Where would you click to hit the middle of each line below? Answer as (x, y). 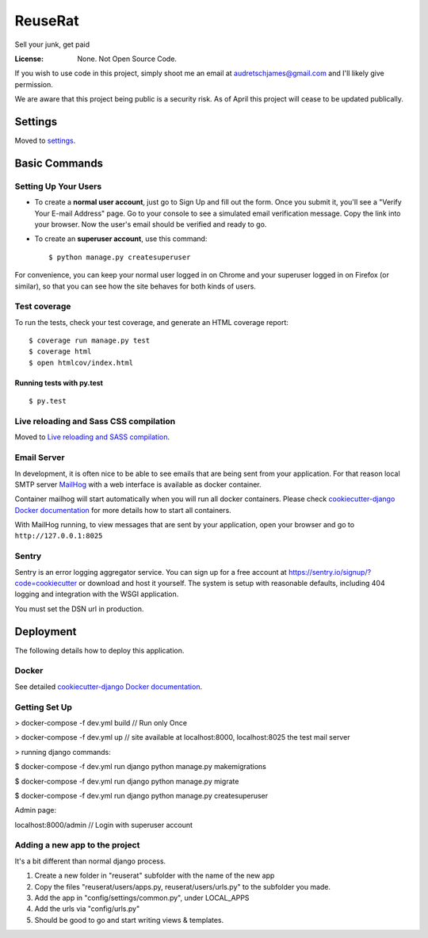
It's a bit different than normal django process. (90, 861)
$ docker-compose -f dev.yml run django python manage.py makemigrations (141, 767)
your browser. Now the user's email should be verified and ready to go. (151, 224)
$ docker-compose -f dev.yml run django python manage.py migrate (127, 781)
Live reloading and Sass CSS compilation (95, 421)
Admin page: (36, 810)
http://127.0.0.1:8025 (59, 536)
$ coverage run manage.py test (90, 341)
